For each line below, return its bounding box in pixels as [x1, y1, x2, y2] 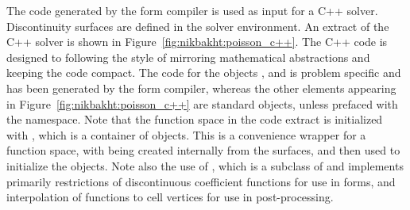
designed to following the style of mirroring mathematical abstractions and [6, 48, 370, 65]
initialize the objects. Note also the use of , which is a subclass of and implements [6, 157, 404, 174]
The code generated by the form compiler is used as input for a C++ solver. [6, 2, 378, 18]
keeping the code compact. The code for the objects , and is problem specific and [6, 64, 401, 81]
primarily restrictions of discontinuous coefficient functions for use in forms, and [6, 173, 396, 189]
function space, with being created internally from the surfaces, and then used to [6, 142, 400, 158]
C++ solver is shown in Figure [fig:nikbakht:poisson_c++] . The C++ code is [6, 33, 388, 50]
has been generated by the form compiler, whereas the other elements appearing [6, 79, 396, 96]
